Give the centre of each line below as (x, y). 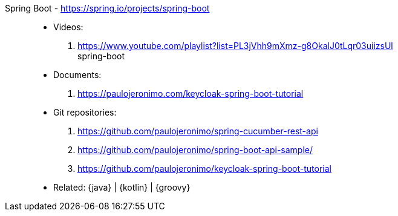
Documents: (77, 75)
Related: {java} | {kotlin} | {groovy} (122, 187)
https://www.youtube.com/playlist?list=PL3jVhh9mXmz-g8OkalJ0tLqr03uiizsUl (235, 46)
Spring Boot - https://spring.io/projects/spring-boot (107, 8)
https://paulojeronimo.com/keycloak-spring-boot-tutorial (191, 93)
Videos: (68, 27)
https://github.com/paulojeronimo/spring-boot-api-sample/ (195, 150)
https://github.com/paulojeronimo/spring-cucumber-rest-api (198, 131)
